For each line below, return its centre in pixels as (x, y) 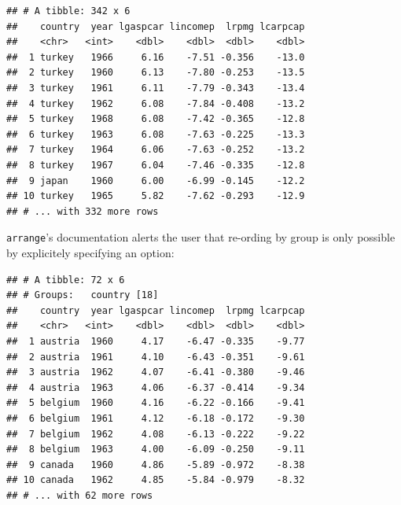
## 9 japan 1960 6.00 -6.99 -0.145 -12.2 (156, 181)
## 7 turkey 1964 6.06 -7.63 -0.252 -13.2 (156, 150)
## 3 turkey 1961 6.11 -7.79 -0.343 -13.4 (156, 88)
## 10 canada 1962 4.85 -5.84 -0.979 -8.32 (156, 480)
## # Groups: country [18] (83, 295)
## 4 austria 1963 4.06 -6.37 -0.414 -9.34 (156, 387)
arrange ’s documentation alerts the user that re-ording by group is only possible (201, 237)
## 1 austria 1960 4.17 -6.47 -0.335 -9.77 (156, 341)
